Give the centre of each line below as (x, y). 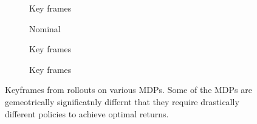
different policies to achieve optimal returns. (87, 113)
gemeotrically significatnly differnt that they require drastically (122, 101)
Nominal (45, 28)
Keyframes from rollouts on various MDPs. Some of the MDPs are (128, 90)
